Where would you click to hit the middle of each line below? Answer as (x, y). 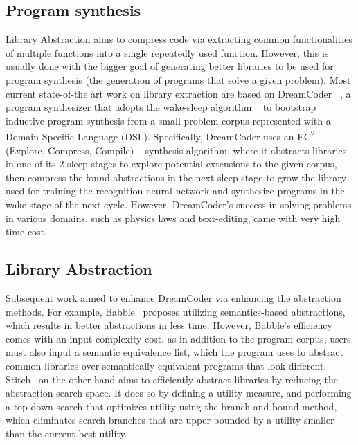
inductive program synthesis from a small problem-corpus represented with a (168, 120)
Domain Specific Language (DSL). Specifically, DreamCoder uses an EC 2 (160, 136)
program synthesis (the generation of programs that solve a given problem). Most (178, 79)
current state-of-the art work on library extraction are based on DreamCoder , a (178, 93)
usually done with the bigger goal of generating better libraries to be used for (170, 66)
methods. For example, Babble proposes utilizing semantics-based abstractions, (176, 311)
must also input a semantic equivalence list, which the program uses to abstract (174, 352)
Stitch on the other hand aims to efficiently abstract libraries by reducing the (172, 379)
